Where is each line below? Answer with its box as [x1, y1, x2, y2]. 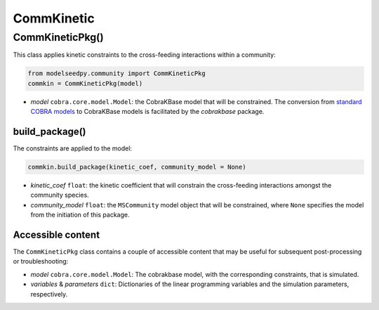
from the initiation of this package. [30, 211, 130, 219]
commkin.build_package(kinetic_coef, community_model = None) [27, 163, 246, 172]
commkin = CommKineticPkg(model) [27, 79, 143, 87]
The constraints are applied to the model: [13, 144, 133, 153]
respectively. [30, 290, 68, 298]
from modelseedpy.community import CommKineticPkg [27, 70, 206, 77]
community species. [30, 190, 89, 200]
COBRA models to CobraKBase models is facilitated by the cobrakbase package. [30, 108, 265, 116]
